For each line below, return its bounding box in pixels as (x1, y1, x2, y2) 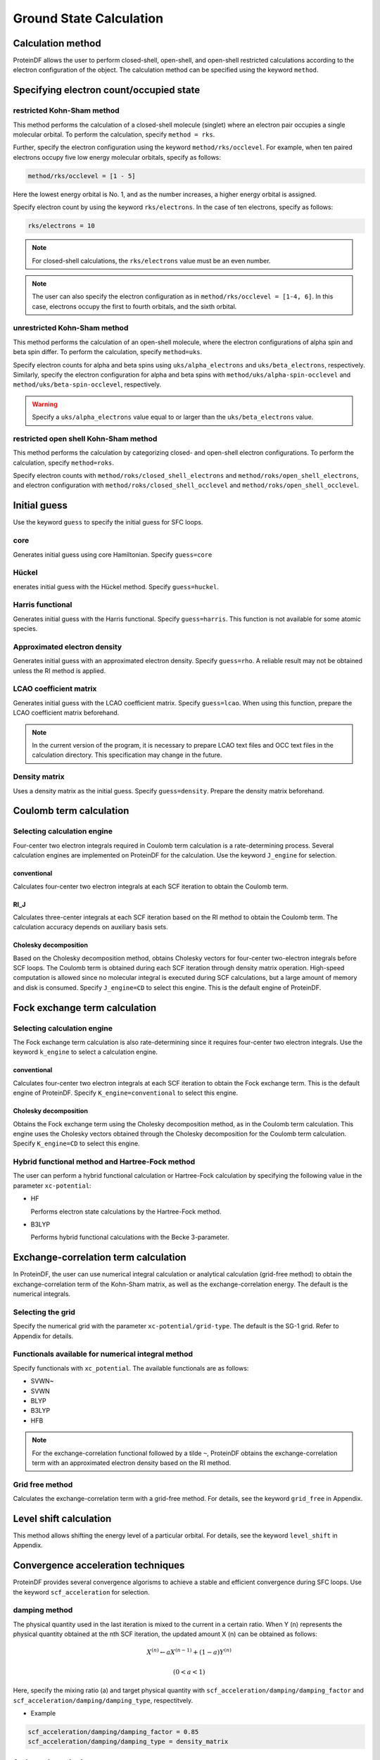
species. (13, 624, 38, 633)
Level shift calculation (13, 1512, 112, 1524)
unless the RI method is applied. (13, 666, 106, 675)
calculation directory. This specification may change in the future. (32, 750, 222, 760)
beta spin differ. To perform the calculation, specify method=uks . (13, 348, 203, 356)
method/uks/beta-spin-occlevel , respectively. (13, 380, 162, 389)
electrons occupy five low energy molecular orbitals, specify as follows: (13, 153, 222, 161)
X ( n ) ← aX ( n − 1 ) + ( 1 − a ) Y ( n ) (146, 1647, 232, 1657)
